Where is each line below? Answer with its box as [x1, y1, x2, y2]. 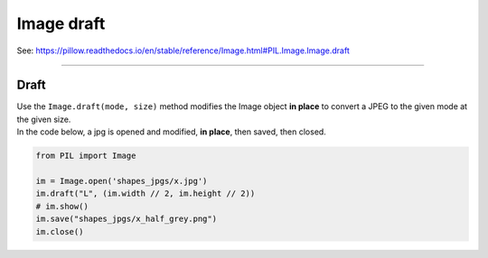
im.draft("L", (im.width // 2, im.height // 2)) [35, 189, 256, 198]
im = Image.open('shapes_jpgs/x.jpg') [35, 176, 208, 186]
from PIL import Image [35, 151, 136, 161]
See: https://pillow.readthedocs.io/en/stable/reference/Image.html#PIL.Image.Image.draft [16, 45, 350, 56]
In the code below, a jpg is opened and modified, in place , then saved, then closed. [16, 126, 327, 137]
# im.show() [35, 201, 89, 211]
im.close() [35, 226, 84, 236]
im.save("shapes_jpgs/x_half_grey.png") [35, 214, 217, 225]
